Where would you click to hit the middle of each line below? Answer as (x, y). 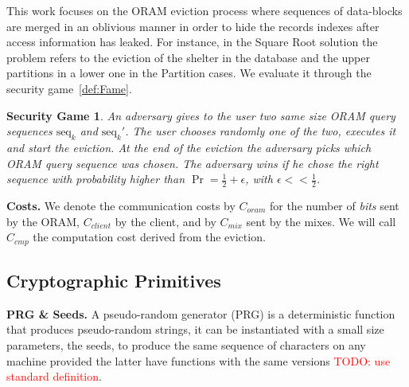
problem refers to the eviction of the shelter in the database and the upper (188, 57)
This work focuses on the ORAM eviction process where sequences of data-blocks (204, 10)
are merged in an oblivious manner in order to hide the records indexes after (193, 26)
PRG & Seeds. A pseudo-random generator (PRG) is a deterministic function (201, 313)
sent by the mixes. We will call (321, 221)
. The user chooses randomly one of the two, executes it (261, 131)
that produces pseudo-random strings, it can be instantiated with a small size (195, 329)
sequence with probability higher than (95, 179)
